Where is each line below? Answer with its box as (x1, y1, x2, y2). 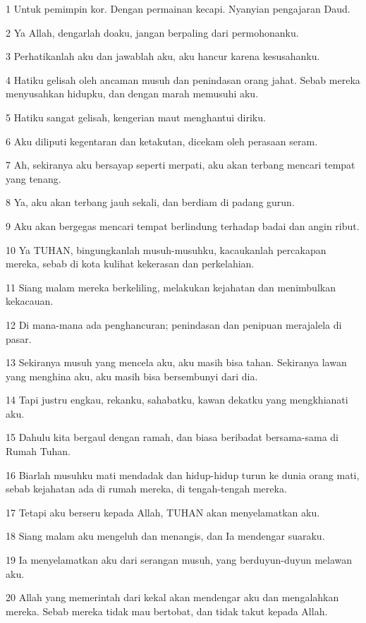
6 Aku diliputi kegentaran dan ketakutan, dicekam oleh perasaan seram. (6, 133, 318, 148)
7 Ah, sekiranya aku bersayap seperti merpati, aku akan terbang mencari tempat (6, 157, 355, 172)
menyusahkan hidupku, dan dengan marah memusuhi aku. (6, 86, 259, 101)
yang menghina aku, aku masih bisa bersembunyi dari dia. (6, 368, 258, 383)
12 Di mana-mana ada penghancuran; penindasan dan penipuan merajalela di (6, 317, 342, 332)
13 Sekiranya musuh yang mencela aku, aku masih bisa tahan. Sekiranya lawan (6, 355, 347, 370)
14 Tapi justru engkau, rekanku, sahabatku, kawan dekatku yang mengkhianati (6, 392, 348, 407)
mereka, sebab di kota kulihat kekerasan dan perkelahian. (6, 256, 255, 271)
